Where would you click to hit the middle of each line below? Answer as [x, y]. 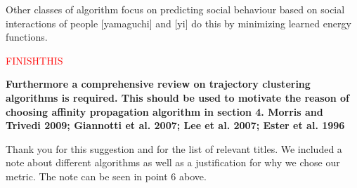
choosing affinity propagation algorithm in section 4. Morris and [164, 111]
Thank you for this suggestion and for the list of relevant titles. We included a [174, 148]
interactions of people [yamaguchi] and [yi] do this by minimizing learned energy [178, 23]
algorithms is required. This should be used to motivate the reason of [177, 97]
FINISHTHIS [34, 60]
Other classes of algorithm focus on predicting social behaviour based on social [175, 9]
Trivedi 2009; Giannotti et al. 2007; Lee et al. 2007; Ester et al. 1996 [175, 125]
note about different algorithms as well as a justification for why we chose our [173, 162]
